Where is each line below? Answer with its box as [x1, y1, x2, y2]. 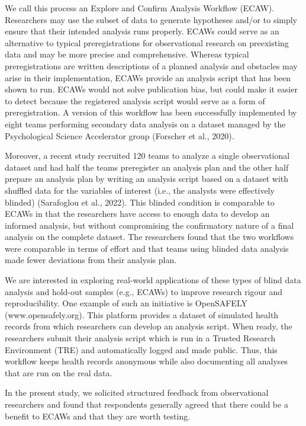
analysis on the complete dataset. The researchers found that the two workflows [5, 230, 294, 243]
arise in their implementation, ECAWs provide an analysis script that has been [5, 71, 291, 84]
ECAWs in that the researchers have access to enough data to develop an [5, 207, 270, 220]
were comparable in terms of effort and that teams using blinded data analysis [5, 242, 289, 254]
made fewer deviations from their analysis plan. [5, 254, 177, 266]
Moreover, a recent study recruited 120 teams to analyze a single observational [5, 149, 290, 162]
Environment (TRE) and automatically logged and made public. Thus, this [5, 343, 278, 355]
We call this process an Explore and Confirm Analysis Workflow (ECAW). [5, 2, 275, 14]
